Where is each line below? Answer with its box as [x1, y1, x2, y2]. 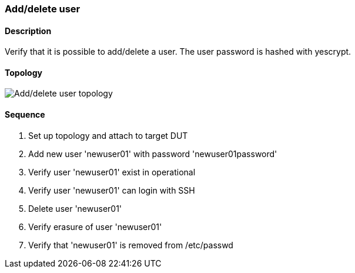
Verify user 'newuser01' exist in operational [28, 167, 196, 177]
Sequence [5, 109, 45, 120]
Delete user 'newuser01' [28, 203, 122, 214]
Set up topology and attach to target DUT [28, 130, 188, 141]
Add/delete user [5, 3, 81, 15]
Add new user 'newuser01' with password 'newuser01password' [28, 148, 277, 159]
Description [5, 25, 52, 36]
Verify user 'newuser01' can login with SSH [28, 185, 195, 195]
